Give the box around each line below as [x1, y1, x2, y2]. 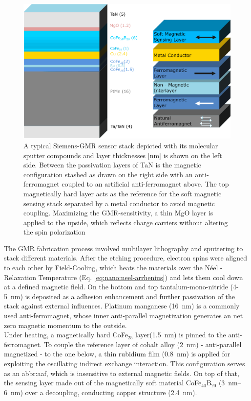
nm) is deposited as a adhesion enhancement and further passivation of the [10, 291, 235, 301]
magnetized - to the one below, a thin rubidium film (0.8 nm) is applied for [4, 349, 230, 359]
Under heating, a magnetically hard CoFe [4, 330, 128, 340]
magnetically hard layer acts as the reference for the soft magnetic [23, 188, 222, 198]
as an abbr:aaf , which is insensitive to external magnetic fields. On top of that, [4, 368, 239, 378]
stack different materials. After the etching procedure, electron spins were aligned [4, 253, 247, 263]
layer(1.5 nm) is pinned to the [135, 330, 226, 340]
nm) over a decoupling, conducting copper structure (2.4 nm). [10, 387, 197, 397]
